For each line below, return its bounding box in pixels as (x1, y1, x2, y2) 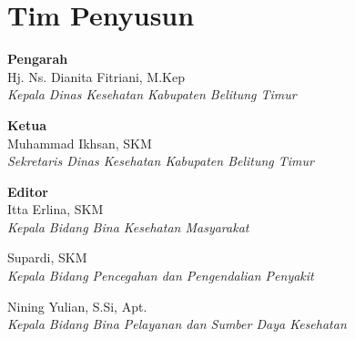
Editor (7, 181, 48, 200)
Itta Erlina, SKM (7, 200, 104, 219)
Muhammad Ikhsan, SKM (7, 133, 152, 152)
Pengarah (7, 49, 68, 68)
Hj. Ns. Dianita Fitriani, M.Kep (7, 67, 185, 86)
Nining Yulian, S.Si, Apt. (7, 296, 147, 315)
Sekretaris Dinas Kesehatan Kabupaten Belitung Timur (7, 151, 314, 170)
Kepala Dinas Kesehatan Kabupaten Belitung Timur (7, 85, 297, 104)
